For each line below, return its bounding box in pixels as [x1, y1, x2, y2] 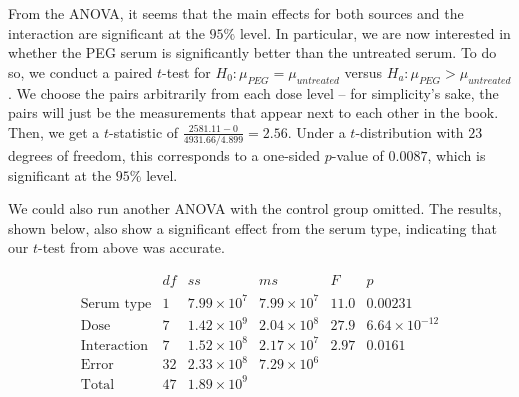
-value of [331, 145, 384, 166]
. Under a [287, 121, 346, 142]
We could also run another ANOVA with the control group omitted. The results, [8, 198, 502, 219]
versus [344, 61, 383, 82]
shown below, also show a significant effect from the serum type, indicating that [8, 217, 497, 238]
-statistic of [109, 121, 179, 142]
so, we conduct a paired [8, 61, 153, 82]
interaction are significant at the [8, 22, 205, 43]
